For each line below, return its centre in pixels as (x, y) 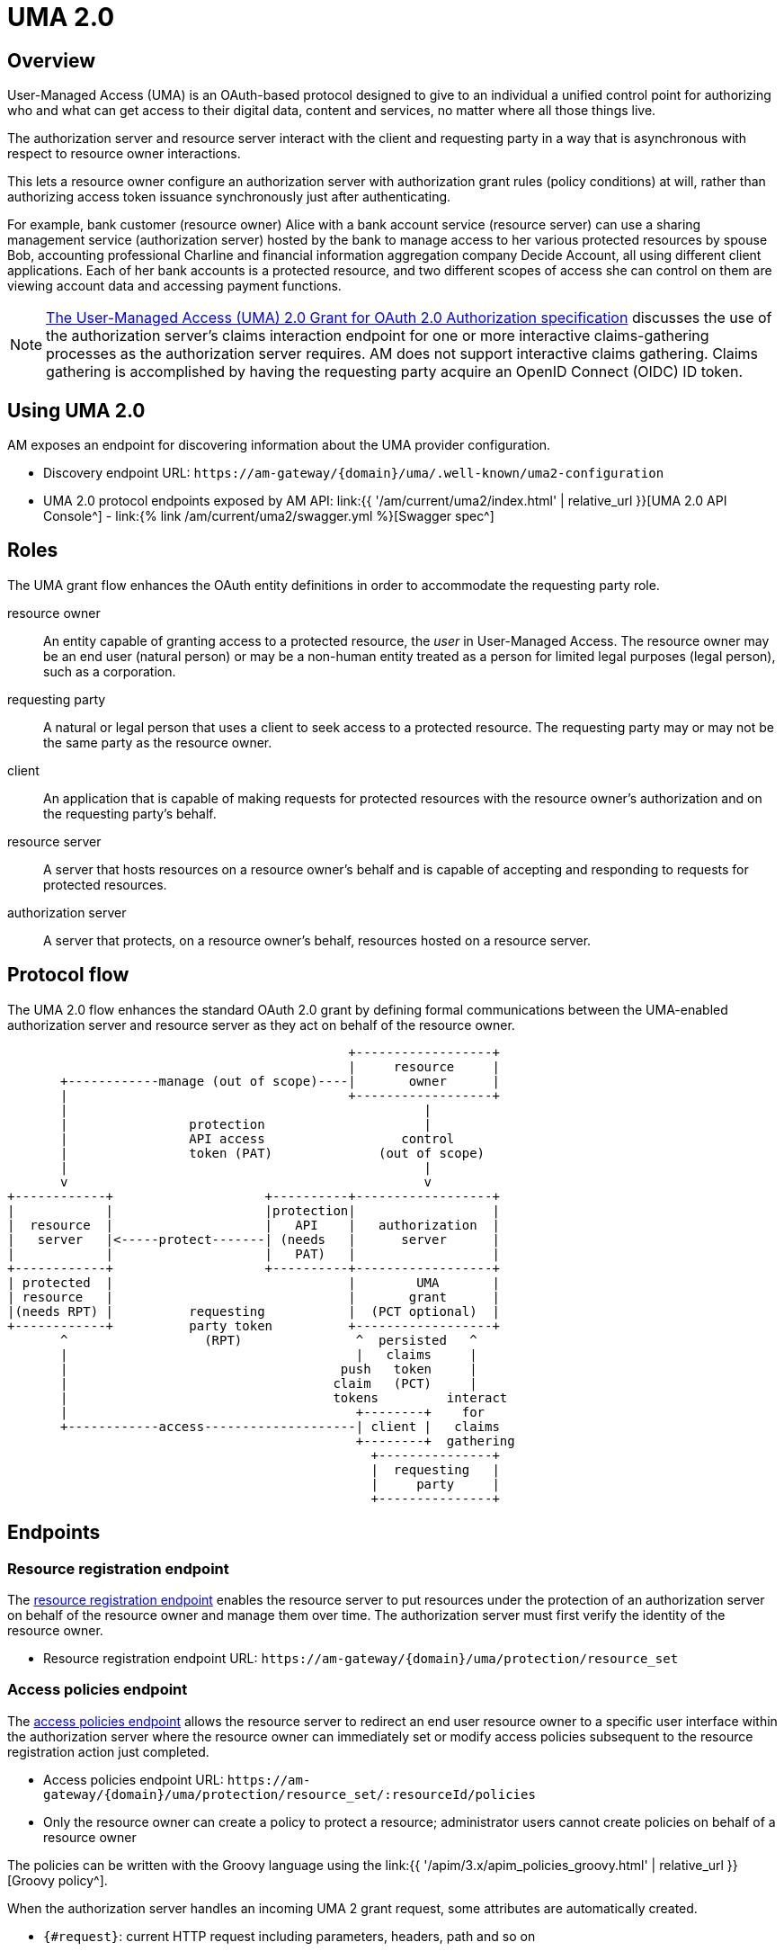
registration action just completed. (108, 1751)
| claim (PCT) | (269, 1383)
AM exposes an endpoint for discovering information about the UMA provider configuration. (279, 445)
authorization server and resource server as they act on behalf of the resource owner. (261, 1025)
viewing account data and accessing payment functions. (174, 286)
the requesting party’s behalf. (130, 813)
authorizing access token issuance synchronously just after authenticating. (229, 197)
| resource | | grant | (254, 1297)
